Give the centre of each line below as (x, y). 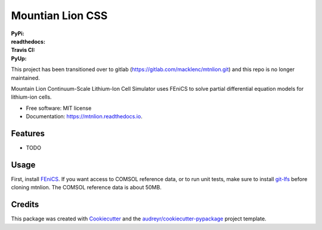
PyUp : (19, 58)
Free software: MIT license (59, 108)
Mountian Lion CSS (59, 16)
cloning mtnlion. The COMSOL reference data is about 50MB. (86, 188)
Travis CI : (23, 50)
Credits (25, 205)
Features (28, 134)
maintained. (25, 78)
